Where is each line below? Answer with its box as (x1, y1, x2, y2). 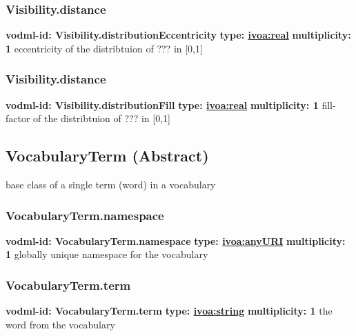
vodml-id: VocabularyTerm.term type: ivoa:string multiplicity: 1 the (6, 304, 333, 318)
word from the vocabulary (6, 317, 115, 331)
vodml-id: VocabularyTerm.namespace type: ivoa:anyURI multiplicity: (6, 233, 346, 248)
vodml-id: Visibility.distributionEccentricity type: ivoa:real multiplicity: (6, 28, 351, 42)
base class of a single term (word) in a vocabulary (6, 177, 216, 192)
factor (6, 111, 30, 126)
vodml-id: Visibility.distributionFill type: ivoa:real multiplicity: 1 (6, 97, 319, 112)
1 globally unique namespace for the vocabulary (6, 247, 208, 261)
